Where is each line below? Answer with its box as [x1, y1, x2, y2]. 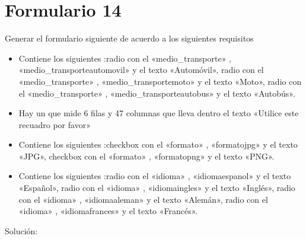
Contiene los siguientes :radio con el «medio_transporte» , [18, 52, 231, 64]
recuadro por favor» [18, 118, 91, 130]
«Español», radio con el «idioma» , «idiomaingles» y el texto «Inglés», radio [18, 181, 295, 194]
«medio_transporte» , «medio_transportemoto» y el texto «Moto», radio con [18, 75, 302, 87]
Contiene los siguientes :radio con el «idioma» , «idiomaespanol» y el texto [18, 170, 291, 182]
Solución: [5, 224, 38, 237]
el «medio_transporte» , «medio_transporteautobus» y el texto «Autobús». [18, 87, 295, 99]
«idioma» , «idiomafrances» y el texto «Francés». [18, 205, 198, 217]
